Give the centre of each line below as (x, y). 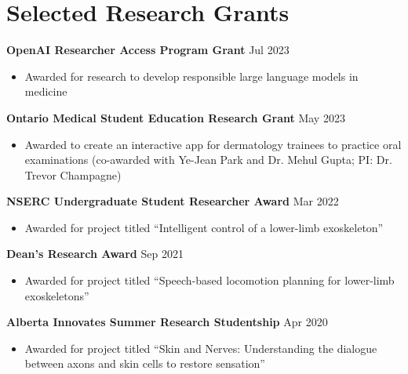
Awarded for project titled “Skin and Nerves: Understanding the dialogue (201, 348)
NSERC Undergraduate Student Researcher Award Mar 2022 (173, 201)
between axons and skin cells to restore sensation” (145, 363)
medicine (46, 91)
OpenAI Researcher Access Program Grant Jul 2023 (148, 50)
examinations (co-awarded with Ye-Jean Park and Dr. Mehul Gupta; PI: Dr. (208, 160)
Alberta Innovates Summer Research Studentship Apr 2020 (167, 322)
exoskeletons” (57, 295)
